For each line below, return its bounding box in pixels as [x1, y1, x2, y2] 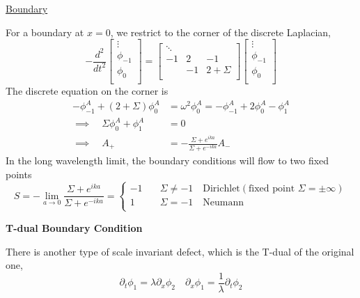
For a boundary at [6, 24, 84, 39]
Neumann [203, 197, 244, 207]
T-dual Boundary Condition [6, 220, 143, 235]
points [6, 166, 32, 181]
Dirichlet [203, 183, 240, 194]
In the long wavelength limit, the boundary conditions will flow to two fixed [6, 153, 329, 168]
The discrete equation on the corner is [6, 83, 169, 97]
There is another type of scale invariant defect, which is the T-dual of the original [6, 244, 354, 258]
